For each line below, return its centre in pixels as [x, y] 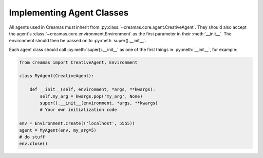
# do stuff [32, 137]
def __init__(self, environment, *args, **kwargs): [93, 89]
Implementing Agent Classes [69, 13]
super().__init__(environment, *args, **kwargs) [99, 103]
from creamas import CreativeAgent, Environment [78, 62]
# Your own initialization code [78, 110]
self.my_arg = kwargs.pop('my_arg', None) [91, 96]
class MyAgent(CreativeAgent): [57, 76]
